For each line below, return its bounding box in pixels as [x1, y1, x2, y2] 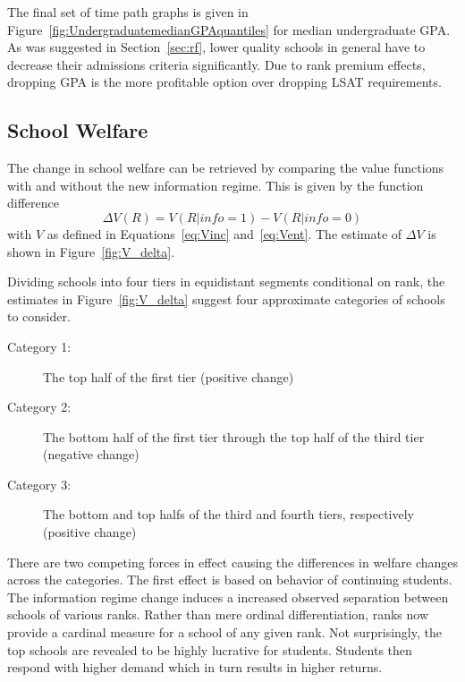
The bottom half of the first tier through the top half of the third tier [43, 427, 425, 446]
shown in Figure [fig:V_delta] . [7, 242, 175, 260]
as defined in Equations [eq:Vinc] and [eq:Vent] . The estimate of [46, 224, 402, 243]
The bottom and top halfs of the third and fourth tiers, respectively [43, 505, 414, 524]
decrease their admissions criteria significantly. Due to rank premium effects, [7, 55, 426, 73]
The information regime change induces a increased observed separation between [7, 587, 449, 606]
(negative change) [43, 445, 139, 464]
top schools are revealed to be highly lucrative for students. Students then [7, 640, 412, 659]
